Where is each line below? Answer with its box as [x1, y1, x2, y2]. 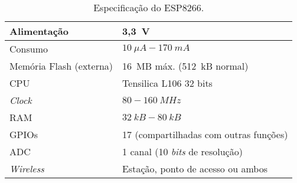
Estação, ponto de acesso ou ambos [122, 162, 267, 175]
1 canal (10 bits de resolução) [122, 145, 243, 158]
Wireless [9, 162, 44, 175]
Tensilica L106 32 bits [122, 76, 213, 90]
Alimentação [9, 24, 69, 38]
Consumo [9, 42, 48, 55]
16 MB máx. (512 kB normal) [122, 59, 249, 73]
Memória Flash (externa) [9, 59, 113, 73]
